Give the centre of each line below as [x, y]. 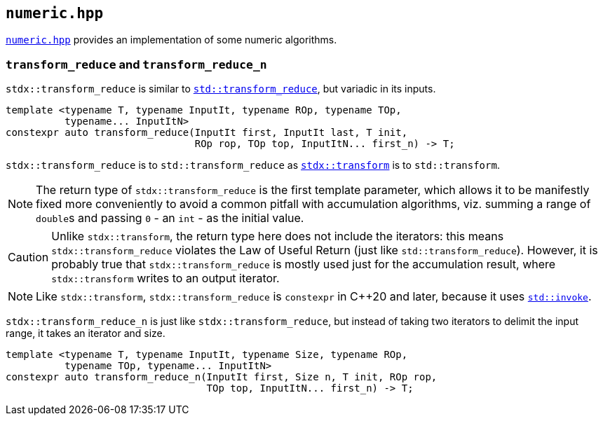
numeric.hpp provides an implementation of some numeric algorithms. [171, 40]
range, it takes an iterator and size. [86, 333]
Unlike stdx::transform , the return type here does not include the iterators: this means [278, 236]
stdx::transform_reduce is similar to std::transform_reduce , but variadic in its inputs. [221, 89]
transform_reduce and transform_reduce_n [136, 64]
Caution [28, 257]
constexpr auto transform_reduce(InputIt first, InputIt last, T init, [207, 133]
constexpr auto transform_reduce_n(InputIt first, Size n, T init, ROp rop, [222, 377]
